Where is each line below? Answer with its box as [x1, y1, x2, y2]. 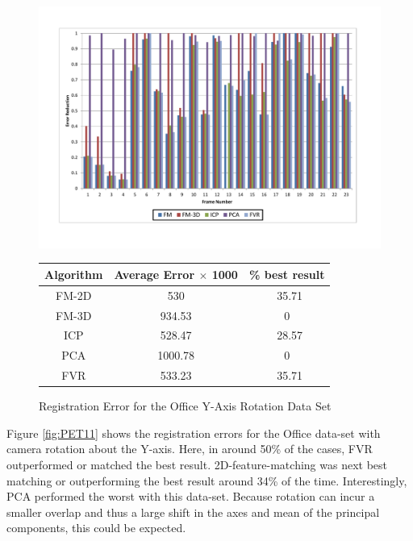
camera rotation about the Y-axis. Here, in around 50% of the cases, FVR [6, 440, 373, 457]
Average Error [114, 265, 195, 282]
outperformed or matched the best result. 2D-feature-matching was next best [6, 456, 388, 472]
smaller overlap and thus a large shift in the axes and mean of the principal [6, 503, 380, 520]
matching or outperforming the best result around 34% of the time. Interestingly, [6, 472, 407, 489]
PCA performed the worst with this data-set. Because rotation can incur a [6, 488, 375, 505]
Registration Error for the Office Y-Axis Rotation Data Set [39, 397, 332, 414]
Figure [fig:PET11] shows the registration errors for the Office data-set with [6, 424, 381, 441]
